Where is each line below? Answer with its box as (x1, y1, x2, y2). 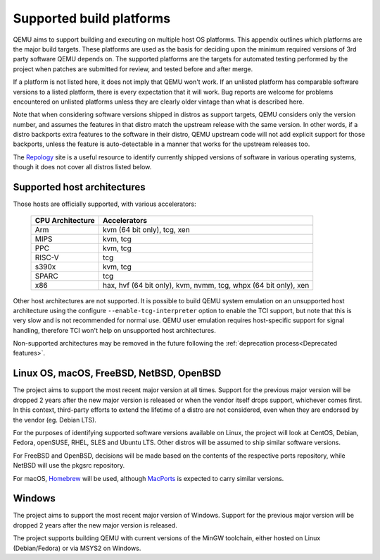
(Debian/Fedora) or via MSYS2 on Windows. (13, 544, 141, 552)
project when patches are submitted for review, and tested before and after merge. (13, 64, 253, 73)
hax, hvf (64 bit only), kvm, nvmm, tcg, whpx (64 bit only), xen (102, 280, 310, 290)
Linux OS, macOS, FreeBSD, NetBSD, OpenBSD (13, 367, 222, 379)
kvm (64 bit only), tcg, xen (102, 224, 190, 234)
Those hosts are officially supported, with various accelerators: (13, 200, 196, 208)
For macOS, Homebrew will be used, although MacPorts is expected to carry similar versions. (13, 474, 284, 482)
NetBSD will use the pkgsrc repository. (13, 461, 125, 470)
